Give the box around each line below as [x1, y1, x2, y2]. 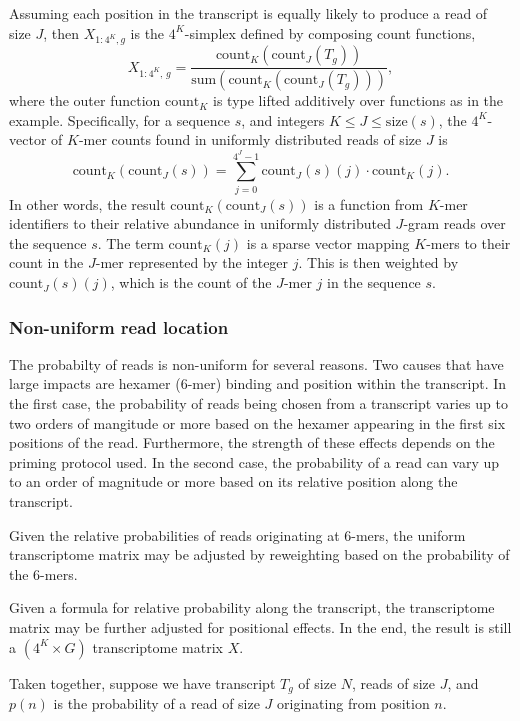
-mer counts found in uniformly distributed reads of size [78, 129, 422, 150]
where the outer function [9, 90, 161, 111]
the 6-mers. [9, 563, 78, 584]
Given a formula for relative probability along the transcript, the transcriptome [9, 597, 495, 618]
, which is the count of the [110, 272, 272, 293]
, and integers [241, 109, 325, 130]
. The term [97, 232, 164, 253]
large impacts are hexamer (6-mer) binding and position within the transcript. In [9, 373, 507, 394]
